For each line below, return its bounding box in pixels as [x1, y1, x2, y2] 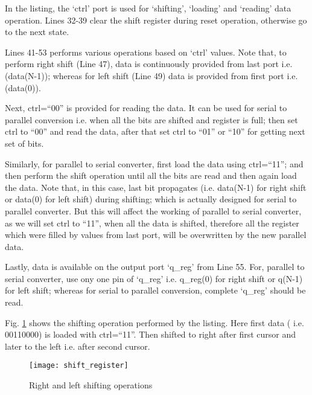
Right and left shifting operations [29, 379, 153, 391]
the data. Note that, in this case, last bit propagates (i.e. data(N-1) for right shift [5, 181, 307, 193]
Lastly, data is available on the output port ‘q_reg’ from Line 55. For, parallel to [5, 260, 305, 273]
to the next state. [5, 25, 69, 38]
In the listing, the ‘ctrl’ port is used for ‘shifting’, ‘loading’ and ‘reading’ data [5, 2, 291, 14]
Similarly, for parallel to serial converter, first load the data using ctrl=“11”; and [5, 157, 304, 170]
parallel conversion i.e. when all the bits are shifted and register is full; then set [5, 113, 298, 126]
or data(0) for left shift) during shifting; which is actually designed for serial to [5, 193, 297, 205]
